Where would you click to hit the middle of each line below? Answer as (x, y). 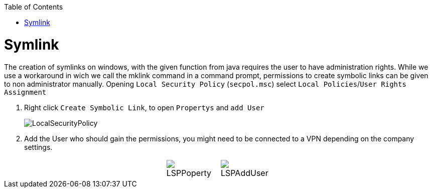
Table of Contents (34, 7)
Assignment (25, 92)
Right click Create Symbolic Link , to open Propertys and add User (144, 107)
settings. (38, 147)
